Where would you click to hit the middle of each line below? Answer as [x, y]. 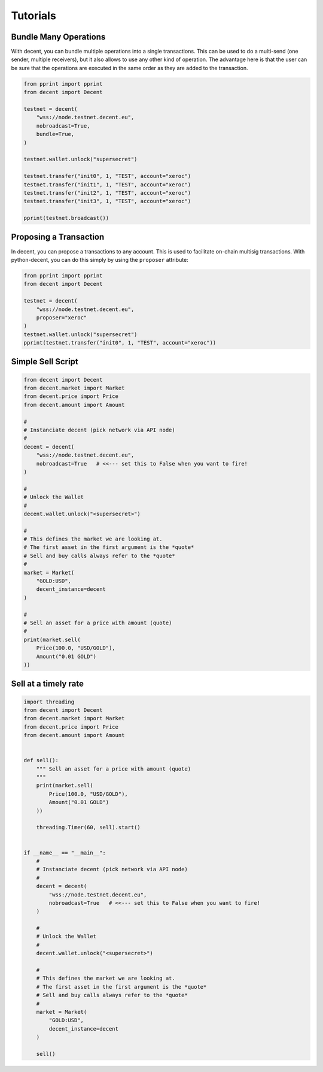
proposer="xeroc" [62, 317]
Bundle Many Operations [58, 37]
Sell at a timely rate [47, 684]
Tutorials [33, 16]
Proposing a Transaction [58, 237]
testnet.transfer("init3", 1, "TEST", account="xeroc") [107, 201]
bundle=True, [55, 134]
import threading [49, 702]
